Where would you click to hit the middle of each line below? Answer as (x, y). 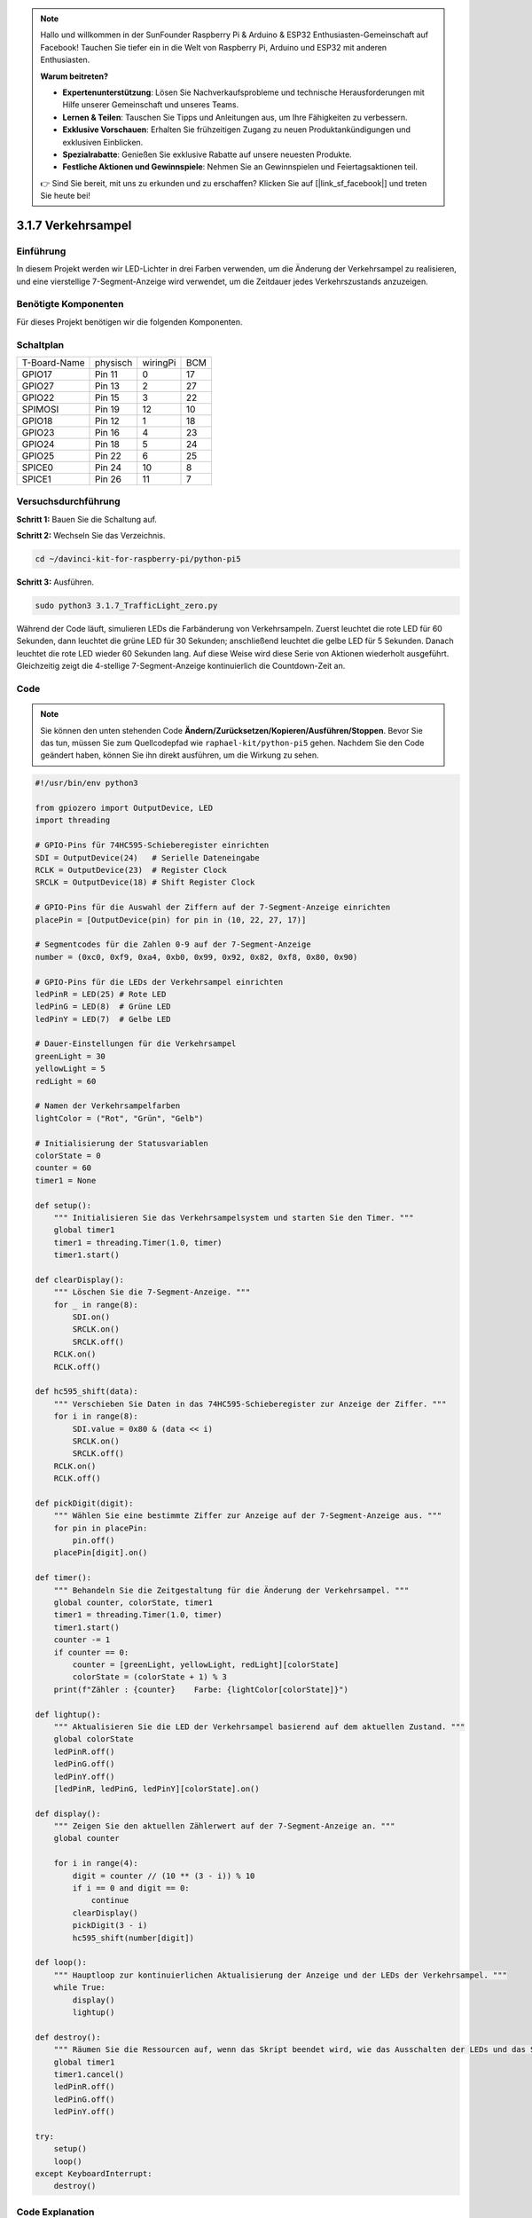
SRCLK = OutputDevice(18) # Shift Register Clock (145, 882)
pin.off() (94, 1541)
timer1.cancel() (89, 2074)
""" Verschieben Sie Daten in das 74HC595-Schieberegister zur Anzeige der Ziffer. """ (250, 1404)
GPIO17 (37, 374)
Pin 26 (108, 479)
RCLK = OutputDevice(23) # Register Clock (131, 870)
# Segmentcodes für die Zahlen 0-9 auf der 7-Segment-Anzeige (173, 944)
